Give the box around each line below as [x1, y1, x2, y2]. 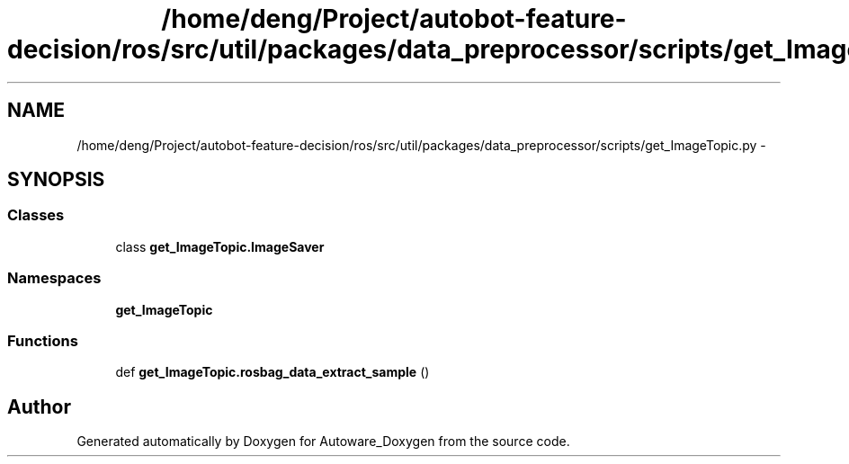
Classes [7, 206, 65, 225]
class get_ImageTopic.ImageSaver [115, 238, 325, 254]
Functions [7, 331, 78, 350]
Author [7, 395, 71, 418]
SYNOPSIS [7, 168, 105, 192]
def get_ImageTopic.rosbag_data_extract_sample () [115, 364, 430, 380]
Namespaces [7, 269, 102, 288]
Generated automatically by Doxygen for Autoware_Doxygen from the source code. [76, 433, 570, 450]
